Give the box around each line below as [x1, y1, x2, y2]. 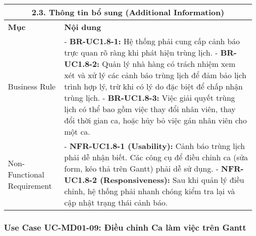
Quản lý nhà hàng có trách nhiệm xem [102, 58, 235, 69]
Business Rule [8, 81, 56, 92]
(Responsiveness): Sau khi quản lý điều [99, 174, 244, 185]
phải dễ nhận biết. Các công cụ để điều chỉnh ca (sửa [64, 151, 248, 163]
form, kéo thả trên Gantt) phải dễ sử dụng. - [64, 163, 219, 174]
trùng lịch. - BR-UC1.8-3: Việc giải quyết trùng [64, 92, 235, 103]
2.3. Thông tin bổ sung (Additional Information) [32, 6, 224, 18]
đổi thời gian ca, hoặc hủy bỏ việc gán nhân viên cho [64, 115, 247, 126]
